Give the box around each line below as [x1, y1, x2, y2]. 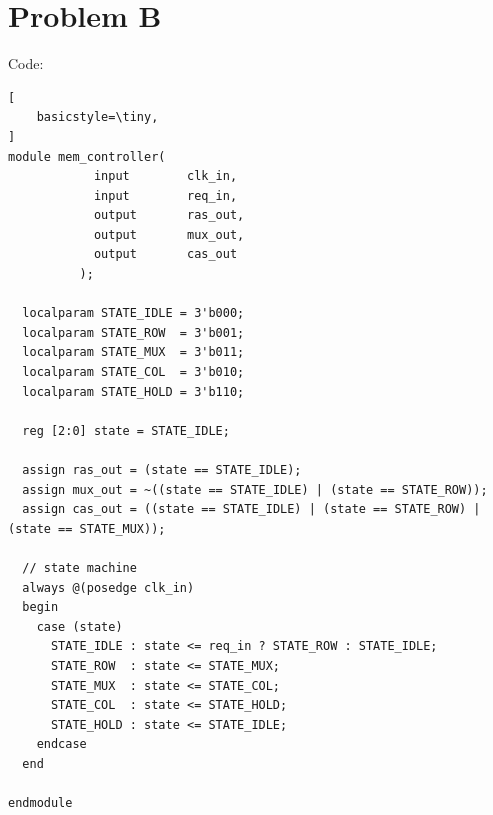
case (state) [36, 619, 123, 634]
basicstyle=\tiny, [36, 110, 159, 125]
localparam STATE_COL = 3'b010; [22, 365, 245, 380]
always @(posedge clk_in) [22, 580, 195, 595]
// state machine [22, 560, 137, 575]
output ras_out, [93, 208, 245, 223]
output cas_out [93, 247, 238, 262]
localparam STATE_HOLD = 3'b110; [22, 384, 245, 399]
